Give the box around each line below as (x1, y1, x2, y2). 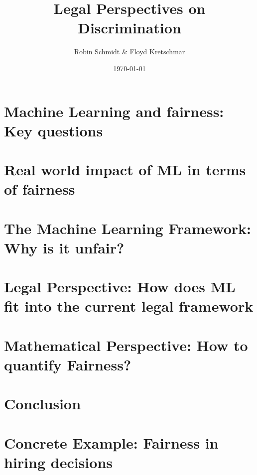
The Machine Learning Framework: (4, 218, 251, 238)
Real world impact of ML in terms (4, 159, 246, 180)
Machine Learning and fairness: (4, 101, 224, 121)
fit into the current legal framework (4, 296, 254, 316)
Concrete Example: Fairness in (4, 432, 219, 453)
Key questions (4, 120, 103, 140)
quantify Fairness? (4, 354, 131, 374)
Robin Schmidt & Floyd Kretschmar (74, 46, 185, 57)
